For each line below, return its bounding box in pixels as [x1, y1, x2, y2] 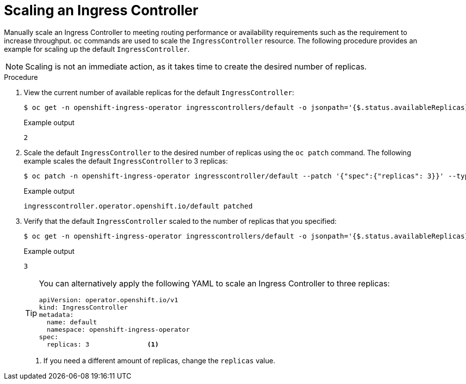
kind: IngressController [39, 303, 128, 311]
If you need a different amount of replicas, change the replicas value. [43, 356, 275, 365]
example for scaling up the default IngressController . [4, 44, 190, 53]
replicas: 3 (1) [46, 340, 159, 348]
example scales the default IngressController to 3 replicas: [24, 156, 228, 165]
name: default [46, 318, 97, 326]
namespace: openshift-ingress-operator [46, 325, 190, 333]
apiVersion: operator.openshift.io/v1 [39, 296, 178, 304]
